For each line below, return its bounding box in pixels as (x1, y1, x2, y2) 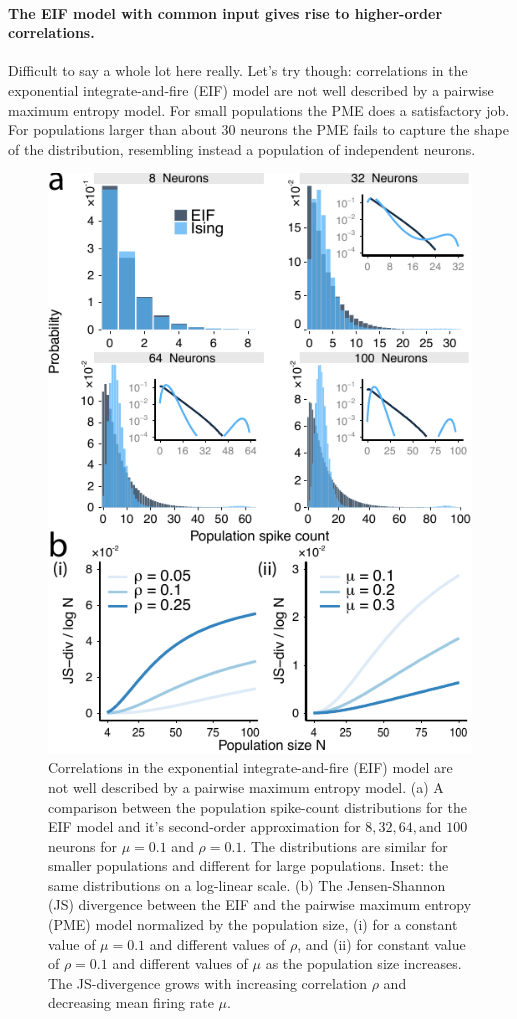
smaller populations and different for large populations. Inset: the (48, 855, 449, 876)
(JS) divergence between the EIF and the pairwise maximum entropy (48, 894, 472, 915)
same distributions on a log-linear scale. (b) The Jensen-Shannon (48, 874, 446, 895)
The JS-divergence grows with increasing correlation (48, 972, 368, 993)
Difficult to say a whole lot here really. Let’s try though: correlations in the (8, 60, 468, 81)
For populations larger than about (8, 119, 217, 140)
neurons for (48, 835, 118, 856)
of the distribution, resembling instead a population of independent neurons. (8, 138, 476, 159)
